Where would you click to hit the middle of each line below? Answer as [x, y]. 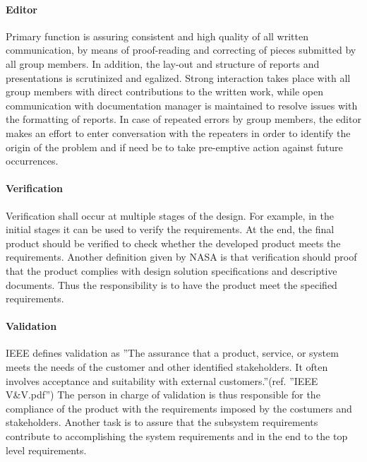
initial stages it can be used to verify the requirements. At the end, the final [170, 229]
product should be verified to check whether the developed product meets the [173, 243]
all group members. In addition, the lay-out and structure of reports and [163, 63]
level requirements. [46, 450]
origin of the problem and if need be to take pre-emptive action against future [174, 147]
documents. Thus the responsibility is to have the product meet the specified [172, 284]
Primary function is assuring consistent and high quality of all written [157, 36]
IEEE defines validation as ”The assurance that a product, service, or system [172, 353]
